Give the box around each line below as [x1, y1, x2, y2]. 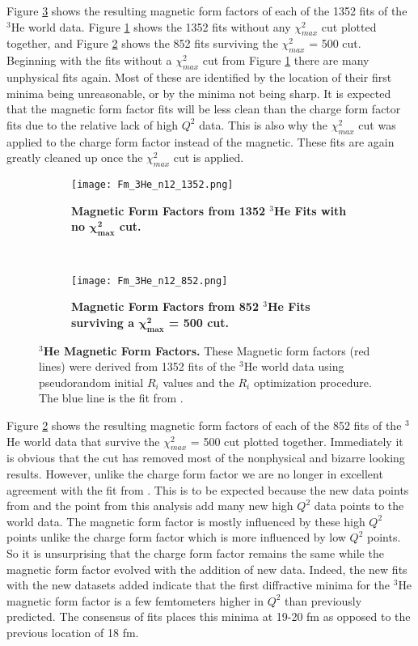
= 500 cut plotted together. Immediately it [190, 432, 403, 449]
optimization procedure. [253, 373, 372, 390]
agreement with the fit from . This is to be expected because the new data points [6, 481, 409, 498]
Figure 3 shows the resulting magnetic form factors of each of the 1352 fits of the [6, 2, 407, 19]
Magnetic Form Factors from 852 [71, 298, 259, 315]
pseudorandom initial [39, 373, 144, 390]
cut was [358, 116, 396, 133]
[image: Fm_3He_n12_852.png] [71, 274, 228, 287]
